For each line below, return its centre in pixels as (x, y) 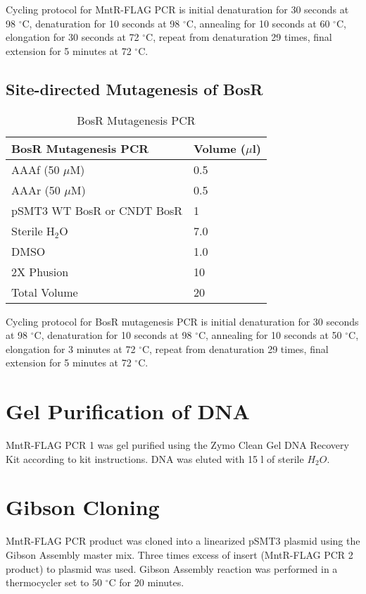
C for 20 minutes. (146, 582)
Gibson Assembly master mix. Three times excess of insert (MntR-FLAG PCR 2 (179, 554)
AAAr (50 (36, 190)
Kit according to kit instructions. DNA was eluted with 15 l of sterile (155, 458)
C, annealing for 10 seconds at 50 (270, 335)
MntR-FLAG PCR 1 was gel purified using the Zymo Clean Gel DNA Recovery (177, 445)
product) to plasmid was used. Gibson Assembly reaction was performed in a (172, 568)
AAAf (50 (36, 169)
